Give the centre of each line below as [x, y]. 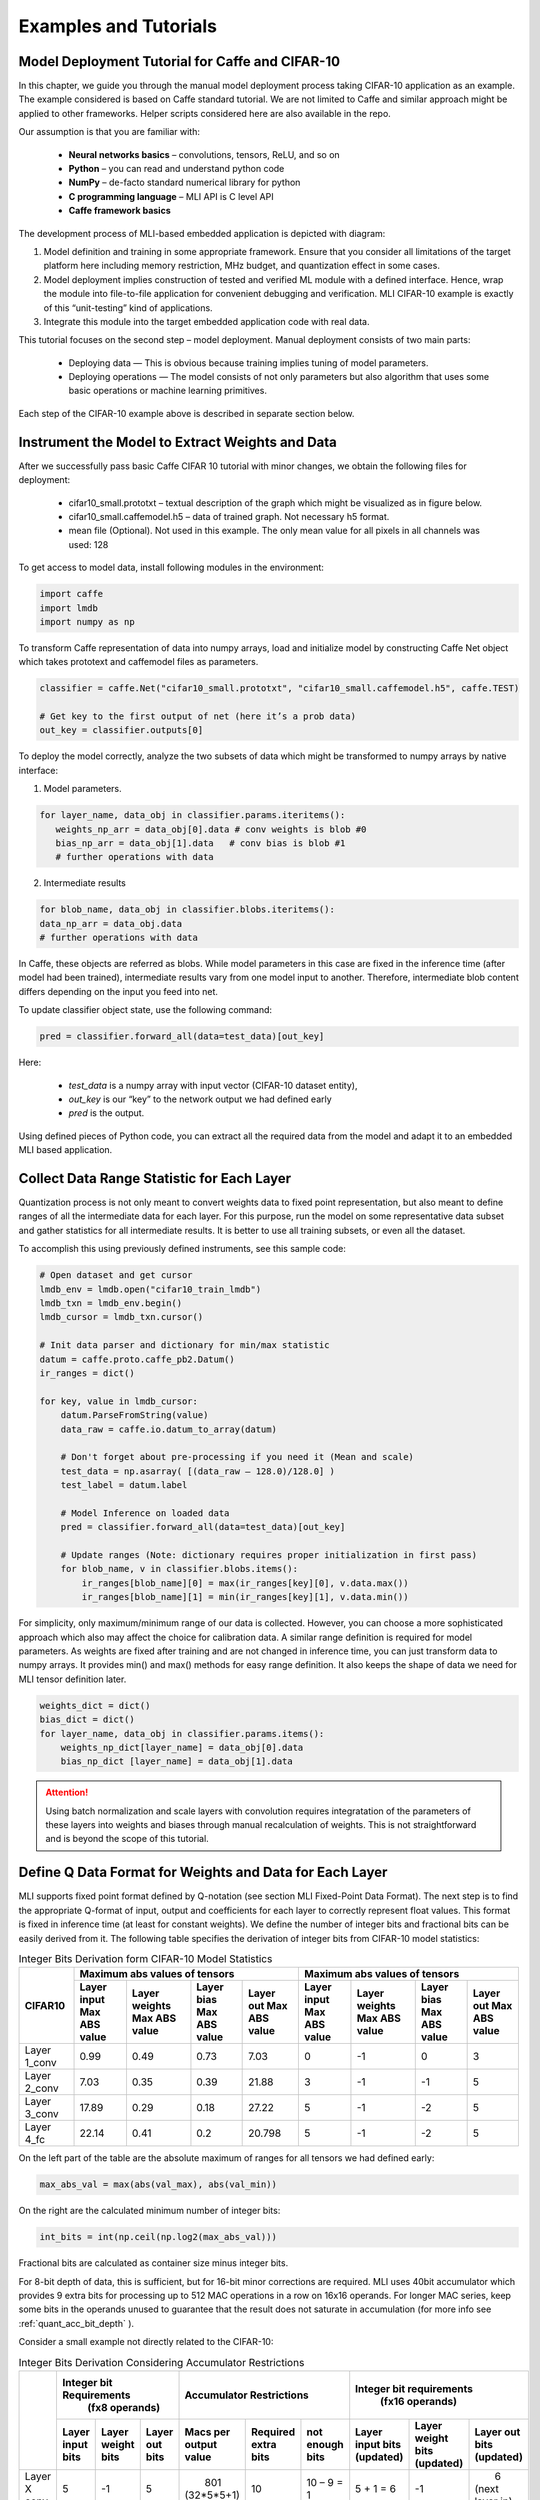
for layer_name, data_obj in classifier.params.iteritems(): [192, 815]
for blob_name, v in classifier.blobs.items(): [179, 1569]
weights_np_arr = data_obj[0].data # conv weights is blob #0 [211, 829]
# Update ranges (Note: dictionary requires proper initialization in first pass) [269, 1555]
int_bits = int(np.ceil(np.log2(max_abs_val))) [158, 2237]
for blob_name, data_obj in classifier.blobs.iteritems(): [187, 909]
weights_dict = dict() [95, 1705]
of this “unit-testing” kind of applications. [128, 307]
